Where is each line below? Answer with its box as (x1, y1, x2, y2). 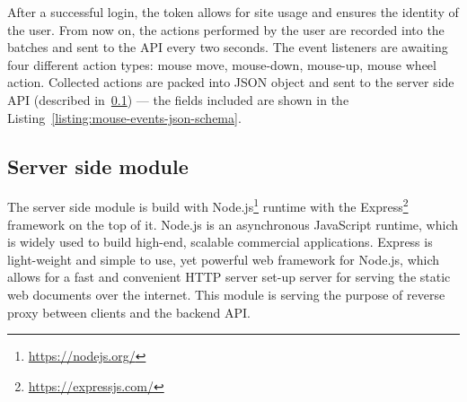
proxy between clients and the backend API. (7, 302, 251, 321)
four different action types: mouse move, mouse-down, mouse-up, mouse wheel (7, 55, 436, 74)
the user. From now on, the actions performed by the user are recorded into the (7, 20, 445, 39)
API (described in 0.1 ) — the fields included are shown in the (7, 90, 349, 109)
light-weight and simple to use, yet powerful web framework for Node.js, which (7, 249, 440, 268)
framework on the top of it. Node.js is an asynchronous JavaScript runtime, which (7, 214, 458, 233)
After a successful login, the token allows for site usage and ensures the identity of (7, 3, 459, 21)
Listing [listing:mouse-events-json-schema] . (7, 108, 242, 127)
